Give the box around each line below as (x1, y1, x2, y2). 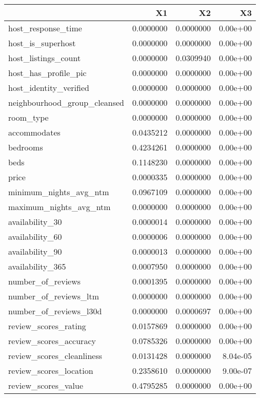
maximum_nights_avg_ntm (8, 201, 111, 213)
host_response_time (8, 22, 82, 34)
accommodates (8, 126, 61, 138)
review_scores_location (8, 365, 93, 376)
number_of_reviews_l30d (8, 305, 102, 317)
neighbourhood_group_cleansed (8, 97, 125, 108)
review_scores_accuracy (8, 335, 96, 347)
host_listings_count (8, 52, 81, 64)
